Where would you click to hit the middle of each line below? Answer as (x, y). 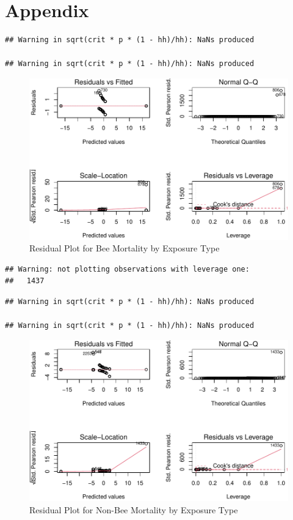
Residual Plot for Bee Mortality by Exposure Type (125, 248)
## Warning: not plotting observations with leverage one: (127, 269)
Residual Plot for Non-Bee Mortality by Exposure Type (134, 509)
